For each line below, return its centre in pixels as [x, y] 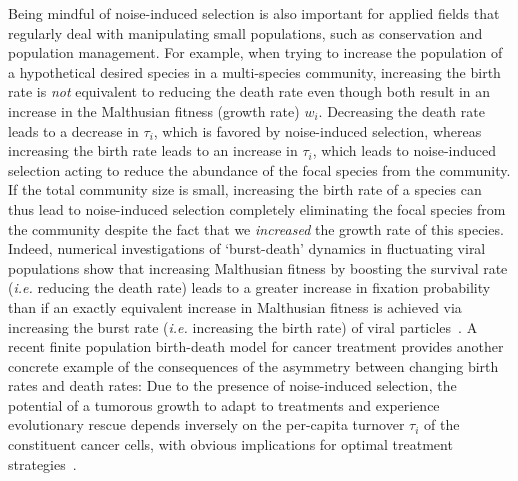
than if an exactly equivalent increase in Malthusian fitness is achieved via [235, 306]
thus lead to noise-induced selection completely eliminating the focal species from [257, 208]
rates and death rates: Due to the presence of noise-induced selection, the [232, 385]
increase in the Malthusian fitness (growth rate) [154, 110]
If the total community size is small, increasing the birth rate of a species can [245, 189]
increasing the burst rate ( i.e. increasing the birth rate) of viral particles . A [243, 326]
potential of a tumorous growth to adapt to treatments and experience [224, 404]
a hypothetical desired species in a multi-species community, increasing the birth [254, 71]
